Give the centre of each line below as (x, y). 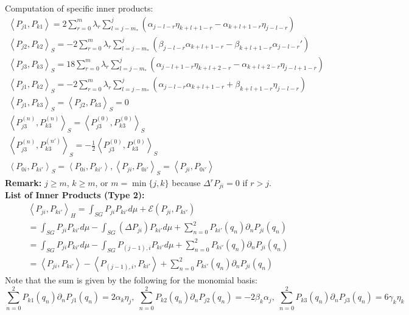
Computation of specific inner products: (79, 8)
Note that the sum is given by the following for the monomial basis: (131, 279)
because (186, 183)
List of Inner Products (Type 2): (75, 195)
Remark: (23, 183)
